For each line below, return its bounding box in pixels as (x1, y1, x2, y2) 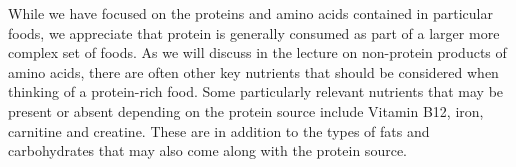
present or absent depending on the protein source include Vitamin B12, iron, (8, 100, 484, 121)
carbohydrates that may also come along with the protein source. (8, 140, 407, 161)
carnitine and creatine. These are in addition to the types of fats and (8, 120, 430, 141)
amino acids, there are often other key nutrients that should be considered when (8, 61, 499, 82)
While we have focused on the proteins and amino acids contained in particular (8, 3, 493, 23)
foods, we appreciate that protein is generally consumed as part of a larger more (8, 22, 500, 43)
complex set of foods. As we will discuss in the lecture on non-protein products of (8, 42, 507, 63)
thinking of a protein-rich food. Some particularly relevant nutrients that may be (8, 81, 504, 102)
